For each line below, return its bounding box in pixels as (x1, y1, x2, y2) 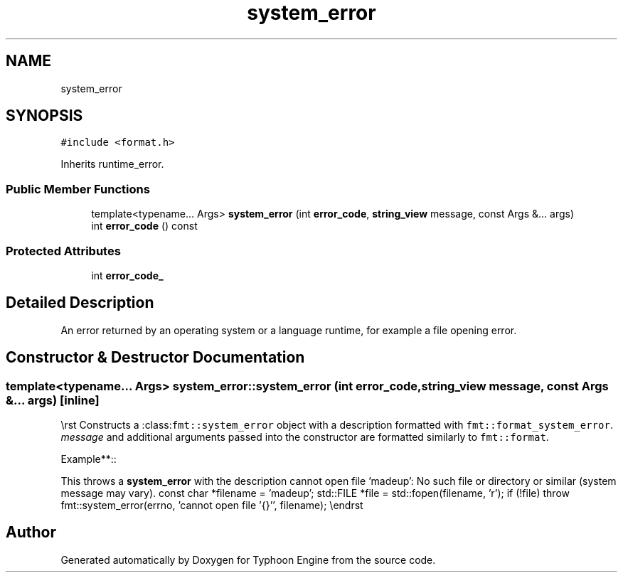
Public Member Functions (6, 181, 150, 196)
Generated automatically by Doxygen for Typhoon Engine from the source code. (60, 553, 436, 566)
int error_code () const (91, 220, 198, 232)
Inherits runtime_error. (60, 158, 164, 171)
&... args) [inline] (6, 392, 100, 407)
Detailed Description (6, 294, 154, 312)
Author (6, 523, 56, 542)
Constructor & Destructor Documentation (6, 348, 305, 367)
